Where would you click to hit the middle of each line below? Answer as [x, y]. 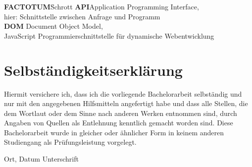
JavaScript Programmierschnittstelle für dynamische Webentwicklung [109, 35]
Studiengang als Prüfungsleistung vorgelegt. [70, 142]
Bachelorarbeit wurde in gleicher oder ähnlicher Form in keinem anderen [114, 132]
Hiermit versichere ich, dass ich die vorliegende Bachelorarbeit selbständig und [123, 93]
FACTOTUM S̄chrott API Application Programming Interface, [101, 6]
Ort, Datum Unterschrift [41, 159]
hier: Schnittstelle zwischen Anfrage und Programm [82, 16]
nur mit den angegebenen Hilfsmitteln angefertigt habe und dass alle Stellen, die [126, 103]
